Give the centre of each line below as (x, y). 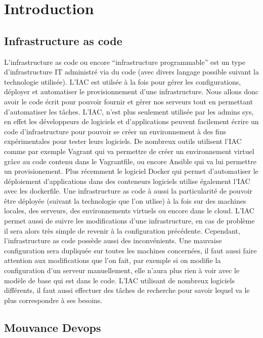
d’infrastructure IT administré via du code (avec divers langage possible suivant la (131, 72)
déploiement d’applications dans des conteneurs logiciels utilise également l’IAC (127, 181)
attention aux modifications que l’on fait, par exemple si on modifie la (113, 260)
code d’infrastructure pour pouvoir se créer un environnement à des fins (115, 131)
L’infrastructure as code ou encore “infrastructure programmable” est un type (125, 62)
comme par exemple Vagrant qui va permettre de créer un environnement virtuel (129, 151)
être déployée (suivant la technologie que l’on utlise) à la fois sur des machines (125, 200)
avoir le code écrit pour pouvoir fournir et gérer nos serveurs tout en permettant (128, 101)
